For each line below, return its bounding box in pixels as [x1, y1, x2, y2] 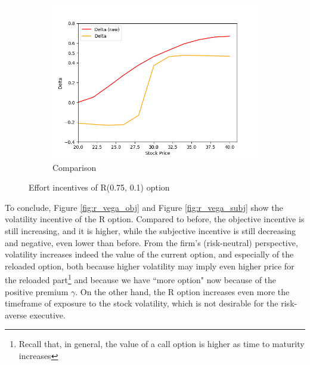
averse [5, 308, 27, 321]
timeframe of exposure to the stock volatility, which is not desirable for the [5, 297, 278, 309]
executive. [29, 308, 66, 321]
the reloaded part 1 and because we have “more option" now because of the [5, 272, 277, 286]
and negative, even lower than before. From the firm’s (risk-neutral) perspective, [5, 236, 298, 249]
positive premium [5, 285, 69, 297]
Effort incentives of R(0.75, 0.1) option [29, 181, 170, 194]
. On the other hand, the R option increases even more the [75, 285, 290, 297]
